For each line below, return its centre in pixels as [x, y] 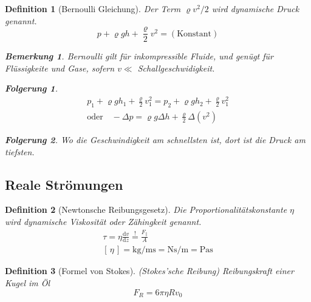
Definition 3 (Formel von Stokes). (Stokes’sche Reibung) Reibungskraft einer [149, 271]
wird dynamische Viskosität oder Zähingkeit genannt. [103, 221]
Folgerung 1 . [31, 88]
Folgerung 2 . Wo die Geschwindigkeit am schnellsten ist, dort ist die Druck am [155, 139]
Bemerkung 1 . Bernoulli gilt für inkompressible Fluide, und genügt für [139, 56]
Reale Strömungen [64, 184]
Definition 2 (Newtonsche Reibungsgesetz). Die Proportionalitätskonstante [146, 210]
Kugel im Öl [28, 282]
